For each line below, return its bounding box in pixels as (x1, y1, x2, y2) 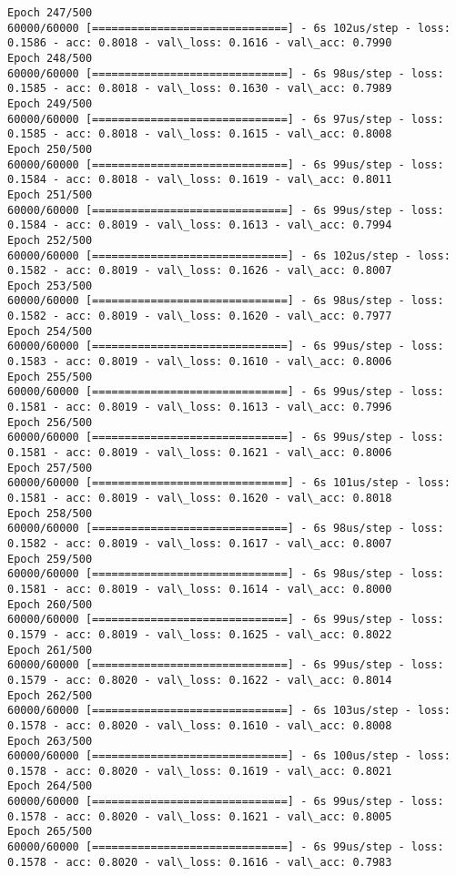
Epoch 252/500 (7, 233, 93, 247)
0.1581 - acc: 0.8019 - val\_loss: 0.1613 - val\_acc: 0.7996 (7, 401, 392, 414)
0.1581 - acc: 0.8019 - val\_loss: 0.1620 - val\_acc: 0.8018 (7, 492, 392, 504)
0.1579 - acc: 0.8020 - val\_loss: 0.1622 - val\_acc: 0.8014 (7, 673, 392, 687)
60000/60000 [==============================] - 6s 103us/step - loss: (7, 704, 451, 718)
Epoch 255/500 (7, 370, 93, 383)
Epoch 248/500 (7, 51, 93, 65)
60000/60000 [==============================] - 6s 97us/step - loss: (7, 112, 444, 126)
